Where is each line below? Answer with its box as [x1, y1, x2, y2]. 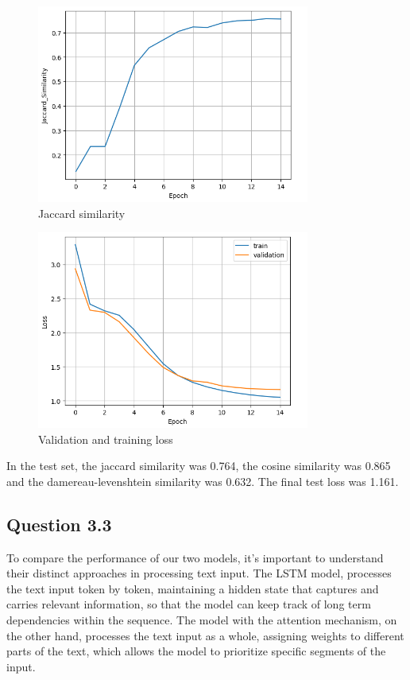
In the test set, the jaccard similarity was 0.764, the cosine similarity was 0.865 [6, 457, 391, 474]
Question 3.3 [6, 511, 112, 536]
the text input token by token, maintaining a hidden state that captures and [6, 580, 379, 596]
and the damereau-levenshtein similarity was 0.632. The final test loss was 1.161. [6, 472, 399, 489]
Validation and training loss [38, 430, 173, 447]
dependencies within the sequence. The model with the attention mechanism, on [6, 612, 397, 628]
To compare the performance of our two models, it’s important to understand [6, 549, 384, 565]
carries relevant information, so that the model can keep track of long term [6, 596, 371, 612]
